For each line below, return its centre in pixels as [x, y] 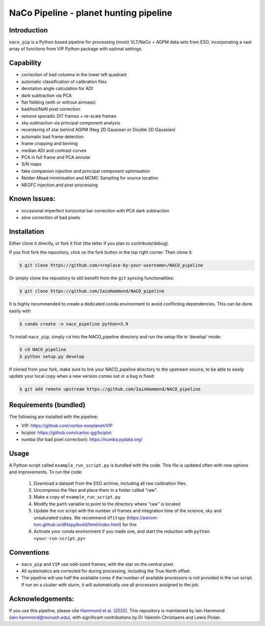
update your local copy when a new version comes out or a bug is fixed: [82, 376]
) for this [128, 524]
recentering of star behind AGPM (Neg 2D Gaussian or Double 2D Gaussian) [98, 130]
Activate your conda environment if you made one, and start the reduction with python [122, 532]
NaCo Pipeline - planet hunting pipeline [91, 13]
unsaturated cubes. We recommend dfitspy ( [81, 518]
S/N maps [31, 164]
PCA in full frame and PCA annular [56, 157]
